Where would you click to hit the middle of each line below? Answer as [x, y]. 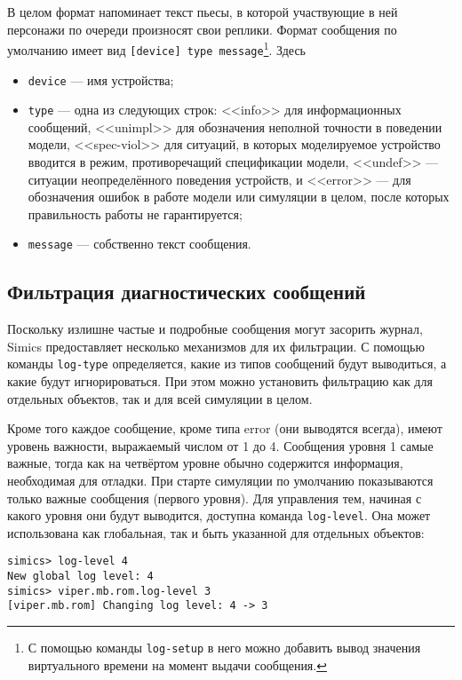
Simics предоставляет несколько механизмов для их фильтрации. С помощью [216, 346]
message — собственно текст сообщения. [139, 244]
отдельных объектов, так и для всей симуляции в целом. [160, 398]
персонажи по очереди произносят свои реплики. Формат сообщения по [202, 29]
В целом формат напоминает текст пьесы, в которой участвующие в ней [203, 12]
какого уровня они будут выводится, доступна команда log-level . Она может [219, 515]
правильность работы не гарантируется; [135, 213]
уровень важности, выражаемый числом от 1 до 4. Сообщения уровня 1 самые [220, 445]
